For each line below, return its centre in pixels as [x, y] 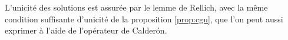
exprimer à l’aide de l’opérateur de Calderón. [86, 30]
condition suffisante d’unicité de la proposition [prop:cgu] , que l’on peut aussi [144, 19]
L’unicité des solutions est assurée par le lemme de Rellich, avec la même [136, 7]
